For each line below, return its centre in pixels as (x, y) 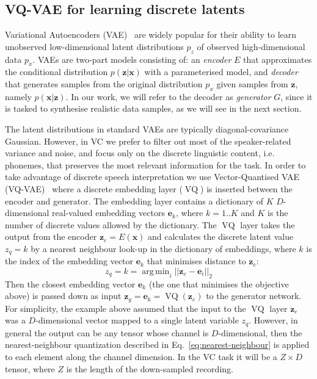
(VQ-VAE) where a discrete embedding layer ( (94, 188)
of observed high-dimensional (251, 46)
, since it (297, 96)
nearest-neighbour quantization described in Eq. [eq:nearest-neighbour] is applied (157, 345)
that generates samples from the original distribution (104, 83)
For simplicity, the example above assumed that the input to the (126, 308)
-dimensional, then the (260, 332)
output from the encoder (51, 236)
